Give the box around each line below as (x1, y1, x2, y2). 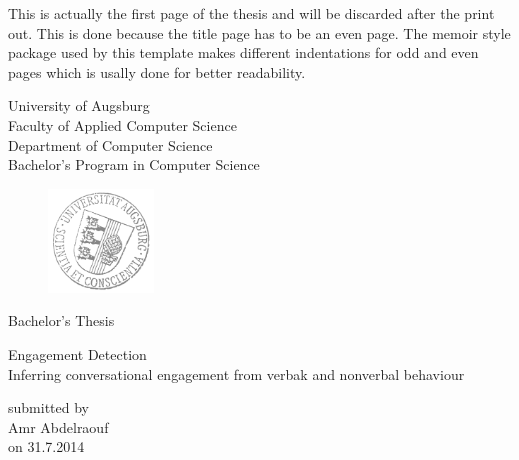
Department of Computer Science (8, 134, 213, 155)
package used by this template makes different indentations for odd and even (8, 42, 479, 63)
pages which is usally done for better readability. (8, 61, 306, 82)
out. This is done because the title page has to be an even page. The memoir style (8, 22, 511, 43)
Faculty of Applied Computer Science (8, 114, 237, 135)
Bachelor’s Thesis (8, 310, 115, 331)
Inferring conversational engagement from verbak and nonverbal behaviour (8, 363, 465, 384)
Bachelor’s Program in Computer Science (8, 154, 260, 175)
